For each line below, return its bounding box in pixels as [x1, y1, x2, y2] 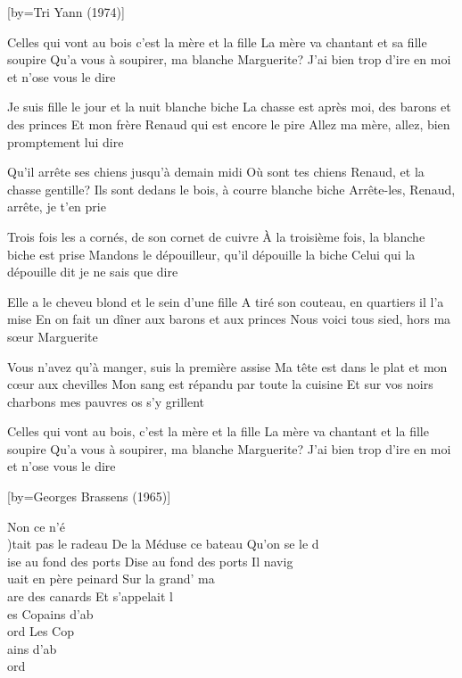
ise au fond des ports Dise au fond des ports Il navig [7, 551, 293, 570]
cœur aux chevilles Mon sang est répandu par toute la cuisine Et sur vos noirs [7, 375, 433, 393]
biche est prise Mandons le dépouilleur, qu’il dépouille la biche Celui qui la [7, 244, 416, 263]
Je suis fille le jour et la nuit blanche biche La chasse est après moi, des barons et [7, 97, 451, 116]
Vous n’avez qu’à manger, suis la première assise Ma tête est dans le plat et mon [7, 357, 448, 376]
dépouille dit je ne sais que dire [7, 262, 178, 281]
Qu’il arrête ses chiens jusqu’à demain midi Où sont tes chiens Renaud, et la [7, 162, 425, 181]
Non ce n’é [7, 517, 65, 535]
